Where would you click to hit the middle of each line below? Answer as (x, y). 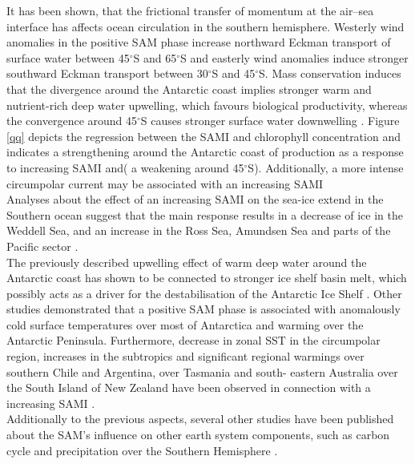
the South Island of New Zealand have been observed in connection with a (189, 387)
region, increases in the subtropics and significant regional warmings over (185, 356)
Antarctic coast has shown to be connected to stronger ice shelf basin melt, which (207, 278)
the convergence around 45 (72, 121)
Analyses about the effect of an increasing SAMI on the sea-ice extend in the (195, 199)
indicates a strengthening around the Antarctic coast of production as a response (205, 152)
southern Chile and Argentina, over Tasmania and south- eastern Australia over (202, 371)
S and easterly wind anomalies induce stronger (294, 57)
